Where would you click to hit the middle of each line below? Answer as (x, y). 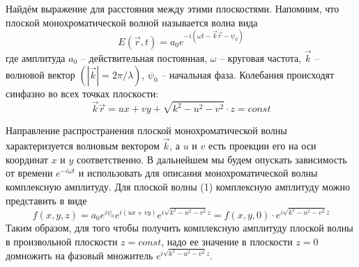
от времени (29, 173)
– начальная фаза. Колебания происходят (248, 74)
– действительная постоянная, (144, 57)
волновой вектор (40, 74)
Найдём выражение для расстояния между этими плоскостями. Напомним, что (173, 8)
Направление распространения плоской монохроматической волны (146, 130)
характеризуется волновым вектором (83, 146)
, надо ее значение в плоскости (227, 241)
